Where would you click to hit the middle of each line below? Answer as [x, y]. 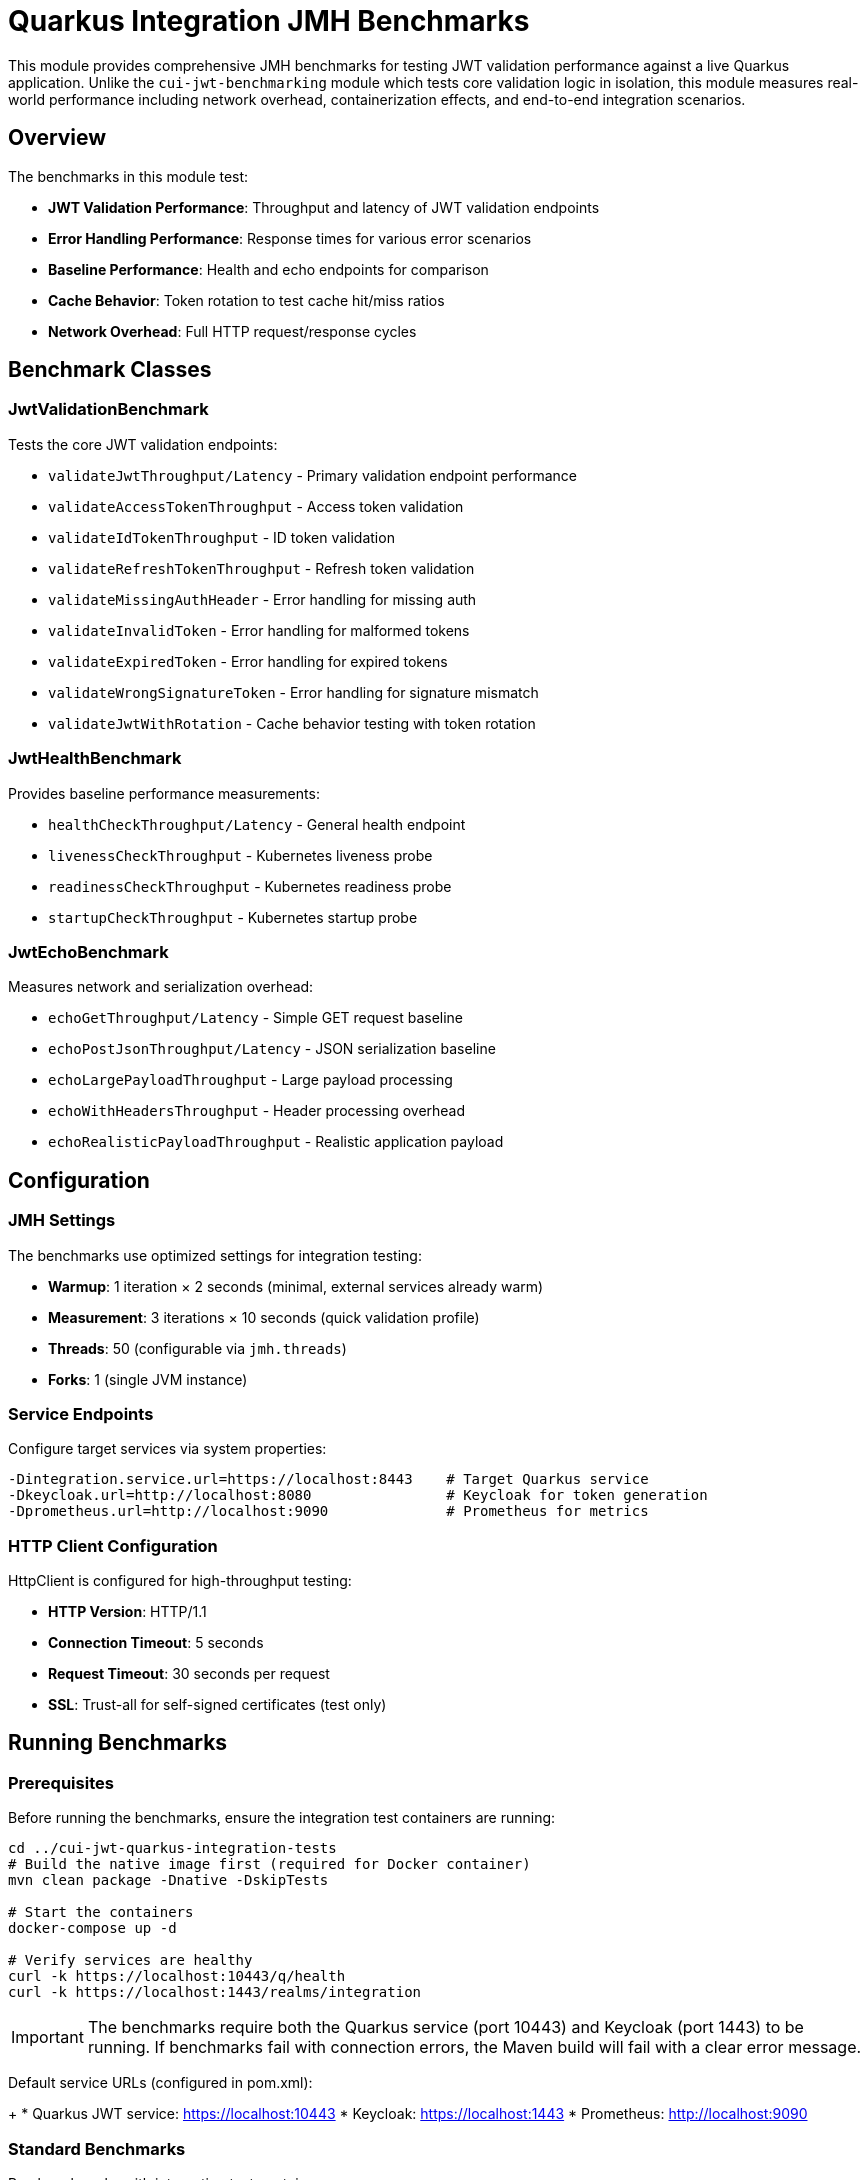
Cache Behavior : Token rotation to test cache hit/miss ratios [246, 300]
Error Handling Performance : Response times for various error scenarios [290, 238]
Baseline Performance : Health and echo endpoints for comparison [268, 269]
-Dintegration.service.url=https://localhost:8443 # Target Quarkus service [328, 1479]
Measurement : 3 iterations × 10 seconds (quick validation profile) [264, 1317]
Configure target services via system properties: [167, 1449]
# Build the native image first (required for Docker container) [269, 1864]
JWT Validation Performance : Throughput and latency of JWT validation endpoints [324, 207]
